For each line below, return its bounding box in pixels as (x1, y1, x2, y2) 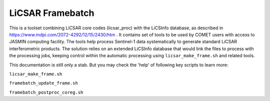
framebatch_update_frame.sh (9, 80, 78, 86)
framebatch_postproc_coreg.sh (9, 90, 83, 95)
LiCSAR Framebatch (9, 7, 94, 18)
